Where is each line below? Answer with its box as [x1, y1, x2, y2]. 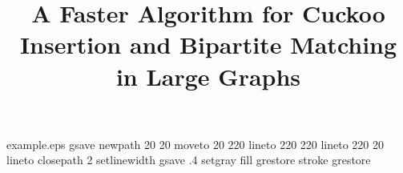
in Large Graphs [115, 59, 301, 92]
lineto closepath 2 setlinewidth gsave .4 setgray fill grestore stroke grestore [6, 151, 371, 168]
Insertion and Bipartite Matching [19, 28, 397, 61]
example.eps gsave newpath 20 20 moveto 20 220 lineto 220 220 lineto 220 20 [6, 135, 385, 152]
